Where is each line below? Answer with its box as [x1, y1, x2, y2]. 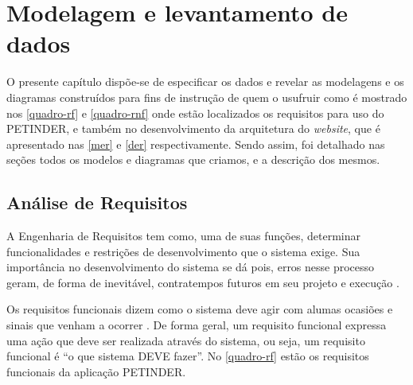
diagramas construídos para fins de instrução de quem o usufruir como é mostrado [6, 88, 407, 105]
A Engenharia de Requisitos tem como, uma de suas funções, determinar [6, 227, 360, 244]
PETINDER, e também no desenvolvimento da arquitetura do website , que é [6, 120, 380, 137]
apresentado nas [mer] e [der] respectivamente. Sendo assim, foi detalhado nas [6, 135, 385, 152]
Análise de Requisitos [6, 190, 188, 215]
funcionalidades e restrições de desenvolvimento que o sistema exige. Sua [6, 243, 360, 259]
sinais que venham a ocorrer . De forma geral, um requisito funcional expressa [6, 317, 387, 333]
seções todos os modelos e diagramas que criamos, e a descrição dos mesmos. [6, 151, 380, 168]
